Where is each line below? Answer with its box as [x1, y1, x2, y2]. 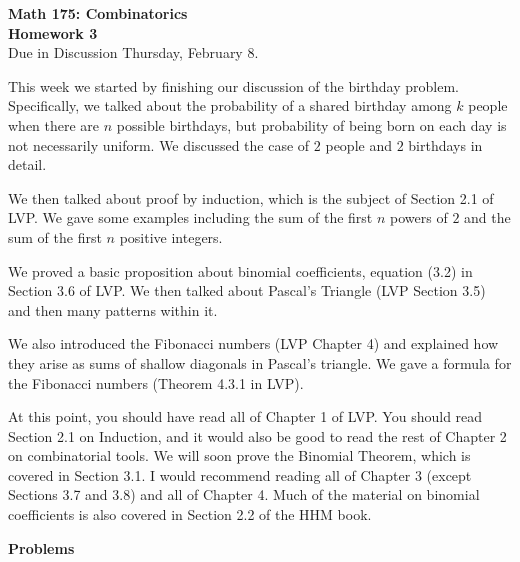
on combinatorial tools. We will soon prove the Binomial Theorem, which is [8, 445, 471, 466]
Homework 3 [8, 22, 98, 43]
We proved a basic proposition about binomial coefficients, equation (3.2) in [8, 260, 473, 281]
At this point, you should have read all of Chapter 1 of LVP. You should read [8, 406, 483, 427]
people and [325, 134, 392, 155]
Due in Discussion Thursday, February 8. [8, 42, 259, 63]
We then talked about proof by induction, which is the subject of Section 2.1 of [8, 187, 494, 208]
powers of [390, 207, 448, 228]
